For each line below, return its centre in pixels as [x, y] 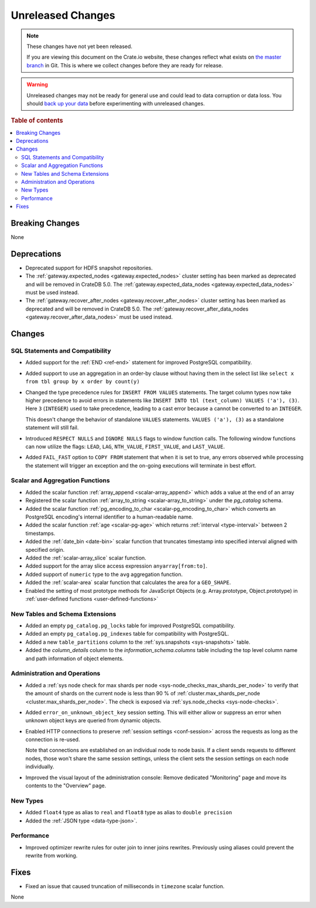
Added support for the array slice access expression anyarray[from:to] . [116, 566]
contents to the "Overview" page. [66, 786]
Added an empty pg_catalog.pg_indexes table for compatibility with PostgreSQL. [127, 634]
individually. [40, 767]
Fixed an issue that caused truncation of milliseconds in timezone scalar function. [125, 886]
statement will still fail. [52, 428]
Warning [37, 84]
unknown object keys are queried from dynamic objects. [93, 721]
